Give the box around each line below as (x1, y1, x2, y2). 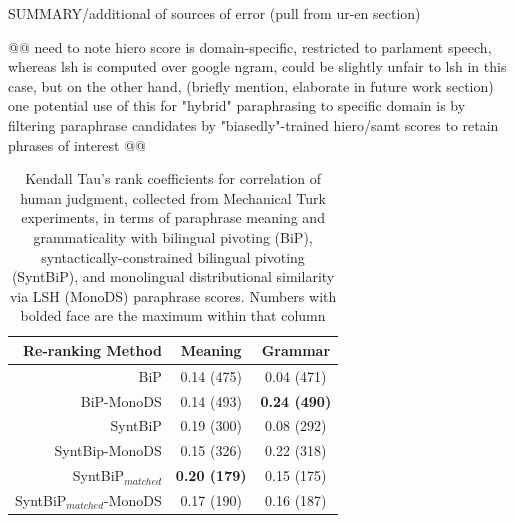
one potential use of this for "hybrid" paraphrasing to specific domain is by (8, 95, 466, 116)
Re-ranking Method (22, 339, 162, 360)
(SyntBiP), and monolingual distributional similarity (11, 266, 335, 287)
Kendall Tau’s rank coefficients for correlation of (25, 168, 322, 189)
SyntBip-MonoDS (54, 440, 162, 461)
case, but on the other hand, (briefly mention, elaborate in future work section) (8, 75, 494, 96)
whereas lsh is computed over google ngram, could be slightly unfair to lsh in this (8, 56, 507, 77)
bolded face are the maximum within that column (20, 305, 326, 326)
